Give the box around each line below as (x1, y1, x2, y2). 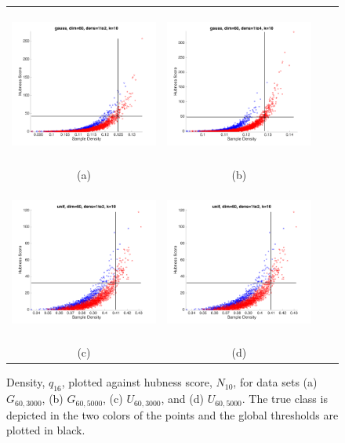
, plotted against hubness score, (61, 374, 212, 390)
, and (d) (161, 390, 204, 407)
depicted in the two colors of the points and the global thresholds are (6, 406, 339, 423)
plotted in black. (6, 422, 85, 438)
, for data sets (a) (233, 374, 318, 390)
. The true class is (241, 390, 328, 407)
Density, (6, 374, 45, 390)
